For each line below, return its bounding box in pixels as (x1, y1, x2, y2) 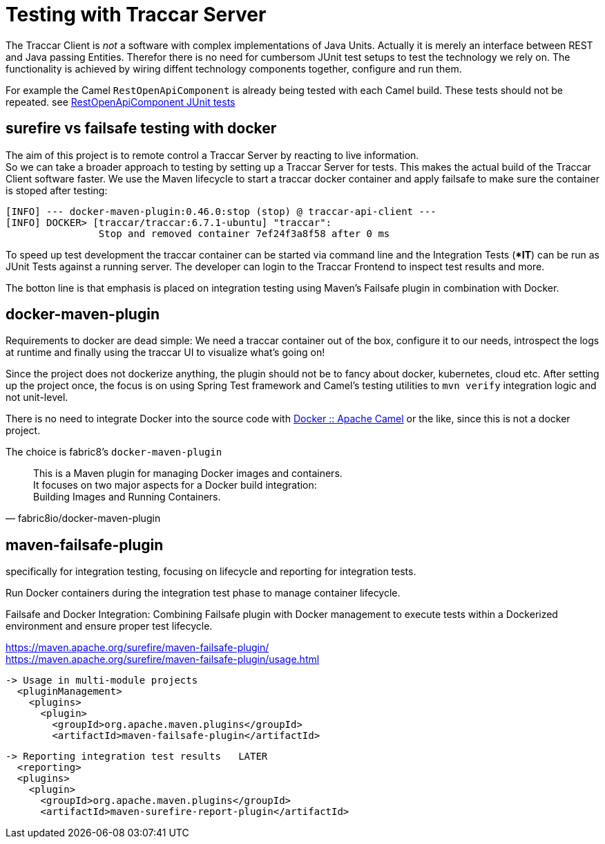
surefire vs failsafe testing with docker (6, 120, 277, 138)
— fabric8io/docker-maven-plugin (6, 512, 161, 525)
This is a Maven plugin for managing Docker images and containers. (33, 467, 343, 480)
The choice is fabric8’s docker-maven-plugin (6, 446, 222, 458)
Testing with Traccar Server (6, 3, 267, 26)
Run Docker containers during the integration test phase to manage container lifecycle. (6, 587, 401, 599)
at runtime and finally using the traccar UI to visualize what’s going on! (6, 346, 325, 359)
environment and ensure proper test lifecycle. (6, 620, 213, 632)
